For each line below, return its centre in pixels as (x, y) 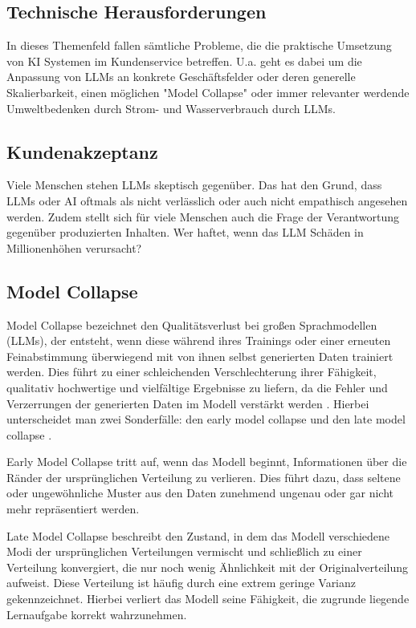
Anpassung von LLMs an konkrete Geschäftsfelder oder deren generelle (181, 77)
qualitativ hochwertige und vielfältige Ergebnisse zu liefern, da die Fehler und (197, 387)
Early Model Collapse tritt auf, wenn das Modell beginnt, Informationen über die (207, 462)
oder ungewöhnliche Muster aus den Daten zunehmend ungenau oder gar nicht (200, 493)
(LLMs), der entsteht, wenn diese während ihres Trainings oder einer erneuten (199, 340)
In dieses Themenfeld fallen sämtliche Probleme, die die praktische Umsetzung (199, 45)
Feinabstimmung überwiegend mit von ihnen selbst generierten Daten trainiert (200, 356)
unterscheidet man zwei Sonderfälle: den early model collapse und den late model (206, 419)
